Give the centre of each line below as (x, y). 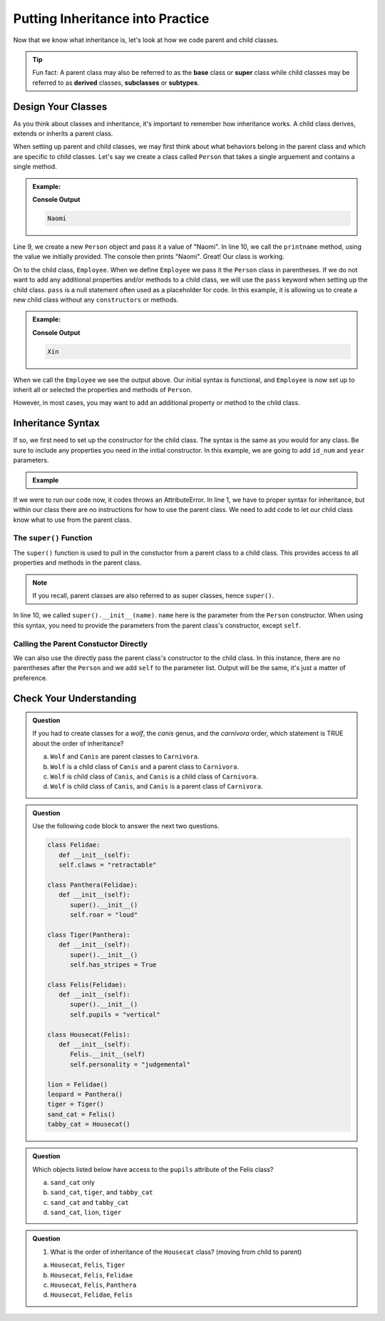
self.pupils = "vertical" (115, 1014)
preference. (30, 678)
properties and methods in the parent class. (77, 562)
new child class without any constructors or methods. (96, 299)
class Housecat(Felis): (89, 1034)
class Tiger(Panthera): (89, 935)
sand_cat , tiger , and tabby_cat (102, 1192)
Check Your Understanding (75, 698)
